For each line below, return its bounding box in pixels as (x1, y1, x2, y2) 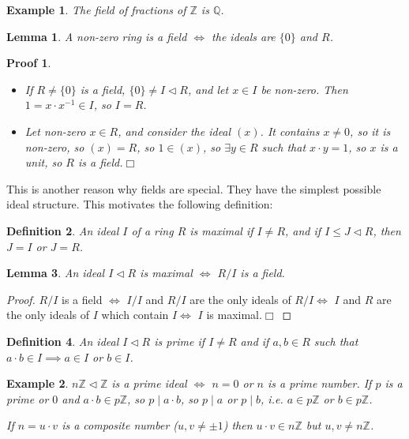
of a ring (131, 222, 174, 238)
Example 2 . (6, 375, 69, 392)
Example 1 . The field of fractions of (6, 2, 186, 17)
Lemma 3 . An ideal (6, 265, 105, 281)
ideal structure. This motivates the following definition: (6, 196, 273, 212)
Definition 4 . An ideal (6, 332, 119, 349)
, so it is (350, 122, 391, 139)
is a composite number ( (62, 417, 178, 433)
